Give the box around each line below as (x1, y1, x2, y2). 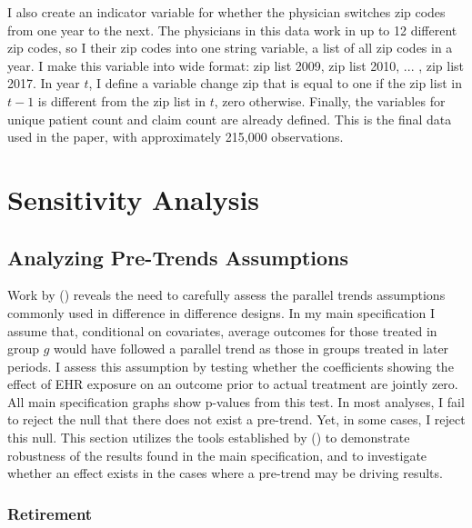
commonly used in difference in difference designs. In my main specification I (7, 303, 436, 322)
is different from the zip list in (37, 91, 206, 110)
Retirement (7, 502, 93, 524)
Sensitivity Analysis (7, 180, 260, 217)
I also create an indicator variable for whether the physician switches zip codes (7, 3, 446, 21)
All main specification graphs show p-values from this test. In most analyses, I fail (7, 392, 465, 411)
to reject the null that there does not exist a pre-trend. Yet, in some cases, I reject (7, 410, 466, 429)
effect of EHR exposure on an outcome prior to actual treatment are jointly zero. (7, 374, 458, 394)
